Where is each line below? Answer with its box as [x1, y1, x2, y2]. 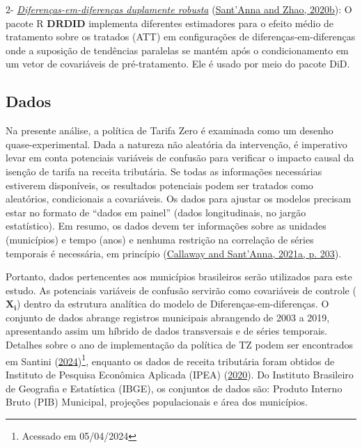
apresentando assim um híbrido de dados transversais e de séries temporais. [6, 323, 328, 338]
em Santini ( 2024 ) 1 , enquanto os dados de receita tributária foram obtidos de [6, 351, 335, 368]
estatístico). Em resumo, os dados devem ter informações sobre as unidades [6, 218, 326, 233]
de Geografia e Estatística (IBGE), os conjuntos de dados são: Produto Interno [6, 381, 343, 395]
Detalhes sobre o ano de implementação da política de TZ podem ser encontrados [6, 337, 354, 352]
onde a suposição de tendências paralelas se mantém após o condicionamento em [6, 42, 349, 57]
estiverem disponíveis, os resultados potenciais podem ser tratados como [6, 177, 313, 192]
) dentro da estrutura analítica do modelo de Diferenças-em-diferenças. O [17, 296, 329, 311]
